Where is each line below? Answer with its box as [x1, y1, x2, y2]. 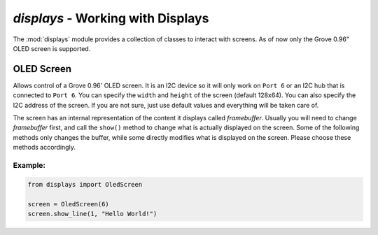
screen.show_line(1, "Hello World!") [27, 210, 157, 218]
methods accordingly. [13, 143, 76, 152]
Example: [13, 160, 45, 170]
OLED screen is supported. [13, 44, 91, 52]
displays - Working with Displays [13, 10, 209, 26]
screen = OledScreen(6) [27, 200, 110, 208]
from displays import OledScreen [27, 180, 143, 188]
